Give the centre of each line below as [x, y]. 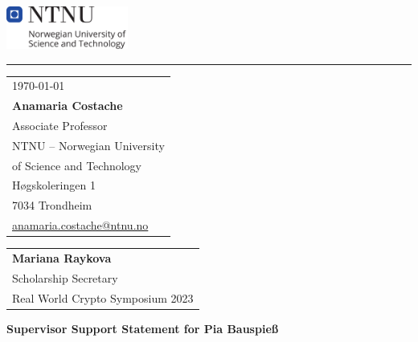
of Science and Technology [77, 165]
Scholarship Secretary [65, 277]
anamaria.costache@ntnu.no [80, 225]
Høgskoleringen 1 [54, 185]
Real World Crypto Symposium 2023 [103, 297]
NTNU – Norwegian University [88, 145]
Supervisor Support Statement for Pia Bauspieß [143, 328]
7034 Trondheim [52, 205]
